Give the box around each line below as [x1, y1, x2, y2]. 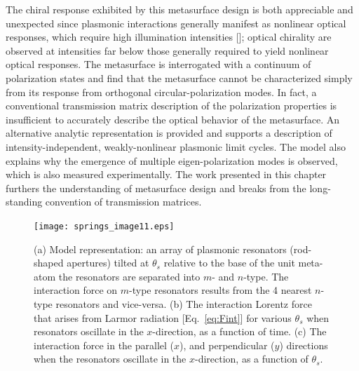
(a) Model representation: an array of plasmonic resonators [34, 241, 287, 256]
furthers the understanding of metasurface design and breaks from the [6, 180, 306, 195]
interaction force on [34, 283, 118, 297]
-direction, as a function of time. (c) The [152, 324, 327, 339]
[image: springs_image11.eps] [34, 221, 175, 231]
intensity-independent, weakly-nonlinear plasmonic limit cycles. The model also [6, 139, 346, 154]
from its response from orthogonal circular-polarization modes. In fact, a [6, 84, 317, 99]
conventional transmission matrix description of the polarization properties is [6, 98, 337, 113]
